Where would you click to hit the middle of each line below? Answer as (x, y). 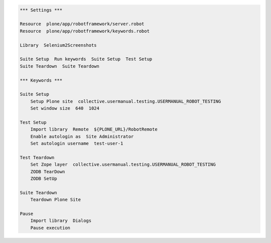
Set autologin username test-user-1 (77, 144)
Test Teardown (37, 157)
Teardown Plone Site (56, 200)
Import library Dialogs (61, 221)
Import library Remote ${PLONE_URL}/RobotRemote (94, 130)
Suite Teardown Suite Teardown (60, 66)
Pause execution (50, 228)
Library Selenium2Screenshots (58, 45)
